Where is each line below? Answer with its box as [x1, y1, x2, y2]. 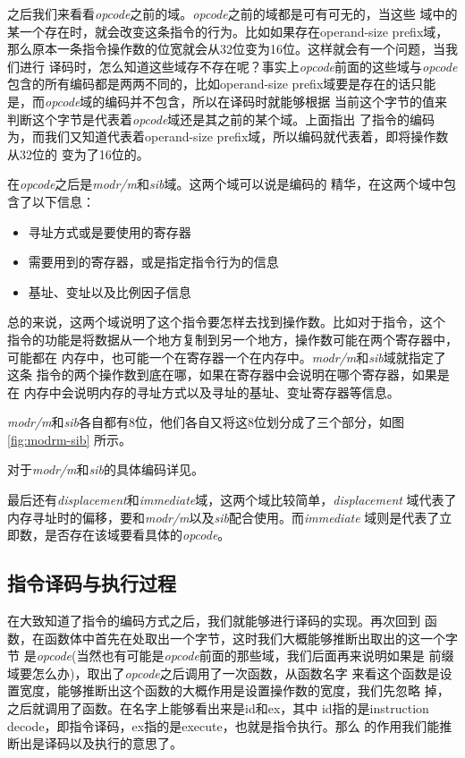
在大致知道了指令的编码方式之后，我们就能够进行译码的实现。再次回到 [7, 611, 420, 630]
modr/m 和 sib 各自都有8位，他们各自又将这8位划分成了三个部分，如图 [7, 413, 405, 431]
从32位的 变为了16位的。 [7, 144, 149, 163]
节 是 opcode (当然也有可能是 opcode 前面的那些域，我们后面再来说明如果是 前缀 [7, 646, 454, 665]
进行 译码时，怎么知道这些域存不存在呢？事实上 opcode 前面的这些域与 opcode [19, 56, 458, 75]
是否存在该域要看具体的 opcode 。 [44, 525, 231, 544]
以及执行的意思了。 [69, 734, 182, 753]
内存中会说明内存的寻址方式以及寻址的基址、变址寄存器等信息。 [23, 382, 400, 401]
